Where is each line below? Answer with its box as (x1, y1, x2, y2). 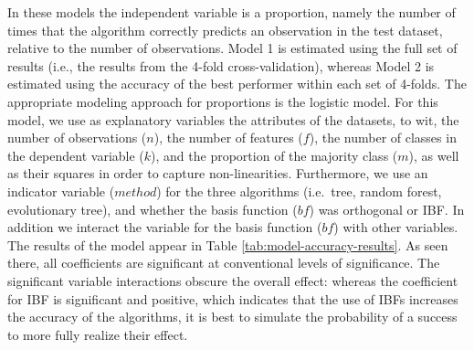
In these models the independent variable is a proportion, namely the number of (7, 3, 456, 21)
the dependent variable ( (7, 145, 144, 164)
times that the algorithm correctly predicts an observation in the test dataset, (7, 20, 443, 39)
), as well (408, 145, 459, 164)
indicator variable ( (7, 181, 115, 200)
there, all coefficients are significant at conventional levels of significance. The (7, 253, 440, 272)
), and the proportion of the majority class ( (151, 145, 398, 164)
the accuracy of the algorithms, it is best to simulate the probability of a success (7, 307, 458, 326)
